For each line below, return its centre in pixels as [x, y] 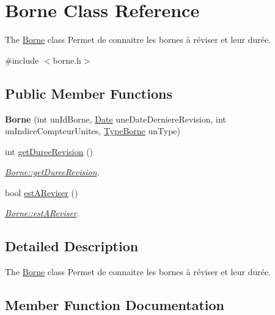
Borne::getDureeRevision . [52, 172]
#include [22, 60]
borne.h [67, 60]
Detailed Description [72, 246]
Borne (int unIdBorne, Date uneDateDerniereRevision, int [116, 119]
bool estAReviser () [42, 192]
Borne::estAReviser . [42, 213]
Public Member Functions [89, 93]
